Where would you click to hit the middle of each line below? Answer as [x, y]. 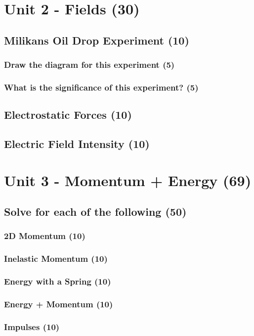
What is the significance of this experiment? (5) [101, 87]
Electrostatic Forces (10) [68, 115]
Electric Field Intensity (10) [77, 144]
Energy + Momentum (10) [59, 304]
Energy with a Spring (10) [58, 281]
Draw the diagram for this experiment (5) [89, 65]
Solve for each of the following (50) [95, 212]
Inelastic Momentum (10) [56, 259]
